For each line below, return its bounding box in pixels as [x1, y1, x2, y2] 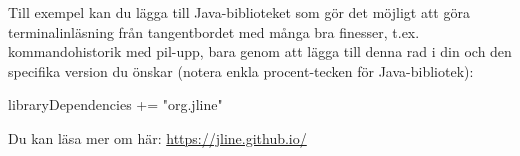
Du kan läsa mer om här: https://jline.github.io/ [8, 127, 307, 148]
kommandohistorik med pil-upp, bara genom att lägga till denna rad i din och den [8, 41, 512, 62]
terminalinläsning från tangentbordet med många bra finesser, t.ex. [8, 21, 420, 42]
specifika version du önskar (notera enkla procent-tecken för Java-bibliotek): [8, 60, 474, 81]
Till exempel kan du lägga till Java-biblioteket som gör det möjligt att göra [8, 2, 470, 22]
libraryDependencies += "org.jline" [8, 94, 223, 115]
